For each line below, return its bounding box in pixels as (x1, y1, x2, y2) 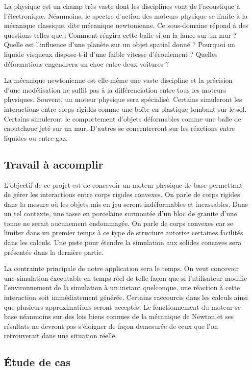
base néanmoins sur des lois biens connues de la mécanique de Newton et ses (4, 311, 234, 321)
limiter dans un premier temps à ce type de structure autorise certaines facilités (4, 227, 243, 238)
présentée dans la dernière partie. (4, 247, 103, 257)
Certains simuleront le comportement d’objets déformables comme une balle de (4, 113, 241, 123)
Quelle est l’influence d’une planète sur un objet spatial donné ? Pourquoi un (4, 39, 235, 49)
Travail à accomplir (4, 156, 103, 172)
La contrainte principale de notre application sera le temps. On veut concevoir (4, 263, 239, 273)
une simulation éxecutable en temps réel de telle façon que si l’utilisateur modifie (4, 272, 247, 283)
